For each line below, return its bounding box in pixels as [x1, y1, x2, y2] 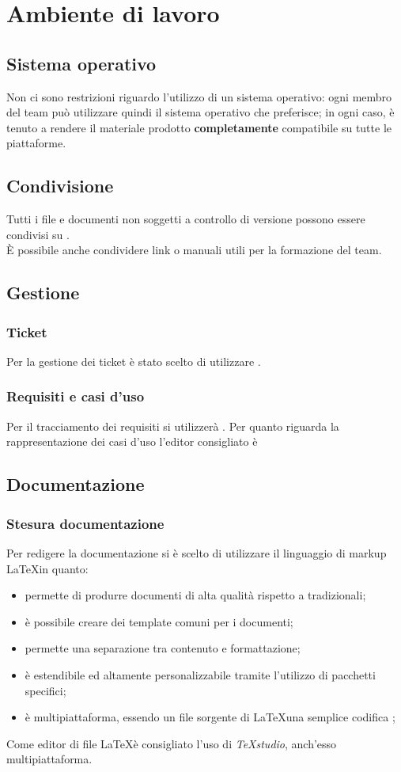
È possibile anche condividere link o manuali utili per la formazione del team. [6, 241, 382, 258]
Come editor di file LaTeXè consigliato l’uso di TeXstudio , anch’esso [6, 735, 337, 751]
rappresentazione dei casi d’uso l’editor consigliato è [6, 433, 258, 450]
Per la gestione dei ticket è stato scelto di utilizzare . [6, 352, 261, 369]
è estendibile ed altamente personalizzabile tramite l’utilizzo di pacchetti [25, 666, 376, 683]
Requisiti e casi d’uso [6, 386, 145, 406]
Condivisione [6, 173, 114, 198]
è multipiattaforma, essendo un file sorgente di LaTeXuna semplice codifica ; [25, 709, 395, 725]
